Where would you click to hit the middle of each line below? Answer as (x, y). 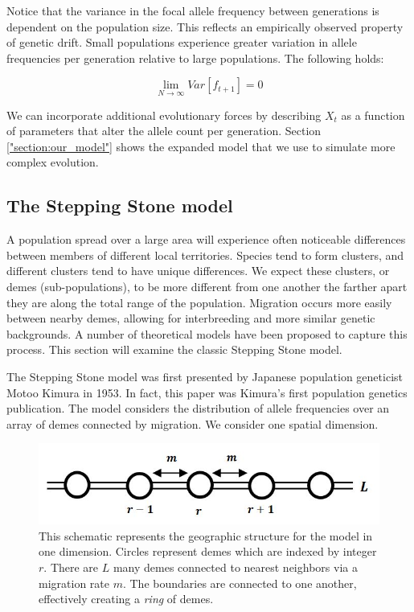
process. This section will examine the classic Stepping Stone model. (174, 349)
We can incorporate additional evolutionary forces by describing (164, 115)
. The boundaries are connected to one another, (240, 583)
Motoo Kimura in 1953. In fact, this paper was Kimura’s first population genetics (207, 392)
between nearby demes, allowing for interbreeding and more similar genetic (191, 318)
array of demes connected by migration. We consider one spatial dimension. (193, 423)
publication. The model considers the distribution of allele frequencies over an (198, 408)
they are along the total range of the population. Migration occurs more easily (199, 302)
